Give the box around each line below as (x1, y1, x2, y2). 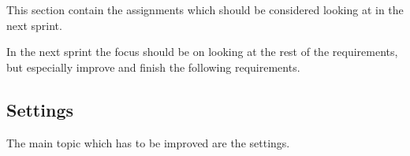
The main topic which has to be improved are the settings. (6, 134, 290, 150)
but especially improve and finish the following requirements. (6, 58, 300, 75)
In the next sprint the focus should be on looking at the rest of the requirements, (6, 43, 398, 60)
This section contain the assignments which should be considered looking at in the (6, 2, 404, 17)
